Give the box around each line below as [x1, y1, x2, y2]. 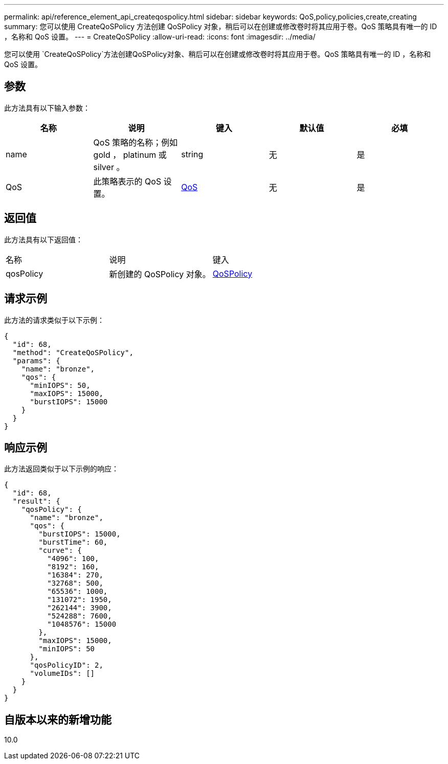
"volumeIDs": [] [30, 669, 95, 678]
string [181, 149, 204, 159]
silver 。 [93, 161, 125, 172]
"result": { [12, 497, 60, 506]
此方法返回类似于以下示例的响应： [4, 464, 119, 473]
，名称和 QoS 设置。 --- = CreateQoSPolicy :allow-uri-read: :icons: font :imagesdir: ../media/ [4, 32, 316, 41]
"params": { [12, 356, 60, 365]
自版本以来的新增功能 [4, 713, 111, 726]
